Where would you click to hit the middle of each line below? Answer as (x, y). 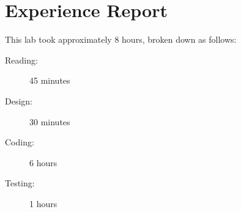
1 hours (43, 203)
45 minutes (50, 80)
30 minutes (50, 121)
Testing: (20, 183)
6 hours (43, 162)
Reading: (21, 60)
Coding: (20, 142)
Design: (19, 101)
